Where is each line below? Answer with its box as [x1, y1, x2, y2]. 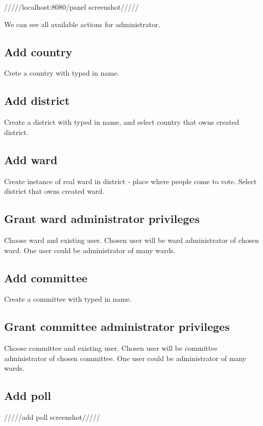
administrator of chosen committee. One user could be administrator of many [4, 352, 247, 363]
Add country [4, 43, 73, 59]
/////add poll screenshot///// [4, 412, 101, 422]
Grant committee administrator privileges [4, 319, 230, 334]
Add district [4, 93, 70, 108]
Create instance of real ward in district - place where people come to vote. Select [4, 175, 257, 186]
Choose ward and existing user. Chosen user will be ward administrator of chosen [4, 234, 259, 245]
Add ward [4, 151, 58, 167]
